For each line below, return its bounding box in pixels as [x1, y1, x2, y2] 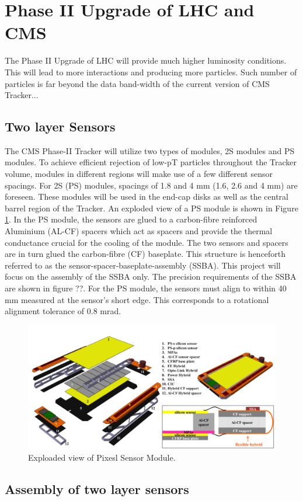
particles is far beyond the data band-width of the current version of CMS [5, 77, 270, 89]
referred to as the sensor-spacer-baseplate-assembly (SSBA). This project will [5, 259, 281, 271]
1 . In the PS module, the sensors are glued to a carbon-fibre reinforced [5, 213, 257, 225]
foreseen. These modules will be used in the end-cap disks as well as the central [5, 190, 288, 203]
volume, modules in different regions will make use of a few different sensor [5, 168, 273, 180]
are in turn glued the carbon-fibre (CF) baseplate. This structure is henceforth [5, 248, 286, 260]
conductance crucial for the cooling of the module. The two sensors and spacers [5, 236, 288, 248]
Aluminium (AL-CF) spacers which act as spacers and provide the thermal [5, 225, 273, 237]
